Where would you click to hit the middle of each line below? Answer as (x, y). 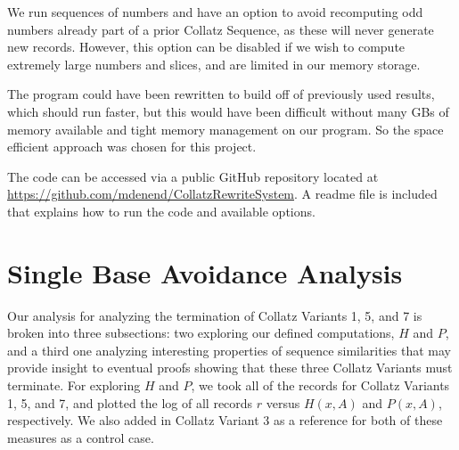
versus (283, 402)
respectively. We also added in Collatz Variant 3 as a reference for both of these (225, 420)
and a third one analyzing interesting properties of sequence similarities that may (229, 350)
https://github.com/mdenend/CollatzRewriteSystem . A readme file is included (222, 194)
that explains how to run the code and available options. (161, 211)
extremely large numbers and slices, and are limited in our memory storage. (214, 64)
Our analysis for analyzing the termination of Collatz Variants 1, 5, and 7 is (215, 315)
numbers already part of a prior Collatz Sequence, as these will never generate (221, 29)
